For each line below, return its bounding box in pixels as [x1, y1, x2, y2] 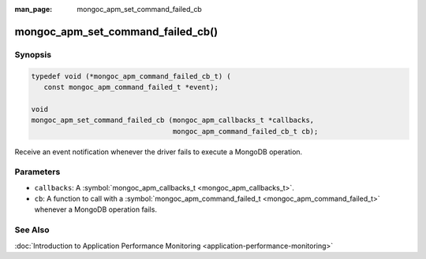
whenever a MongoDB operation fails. [34, 205, 158, 214]
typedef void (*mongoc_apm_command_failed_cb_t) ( [31, 72, 232, 80]
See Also [14, 224, 50, 235]
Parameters [14, 166, 61, 177]
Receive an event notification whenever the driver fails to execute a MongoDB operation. [14, 146, 303, 157]
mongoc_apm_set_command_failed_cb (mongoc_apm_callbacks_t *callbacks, [31, 116, 315, 125]
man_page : [14, 5, 53, 13]
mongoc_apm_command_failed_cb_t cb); [172, 127, 319, 135]
